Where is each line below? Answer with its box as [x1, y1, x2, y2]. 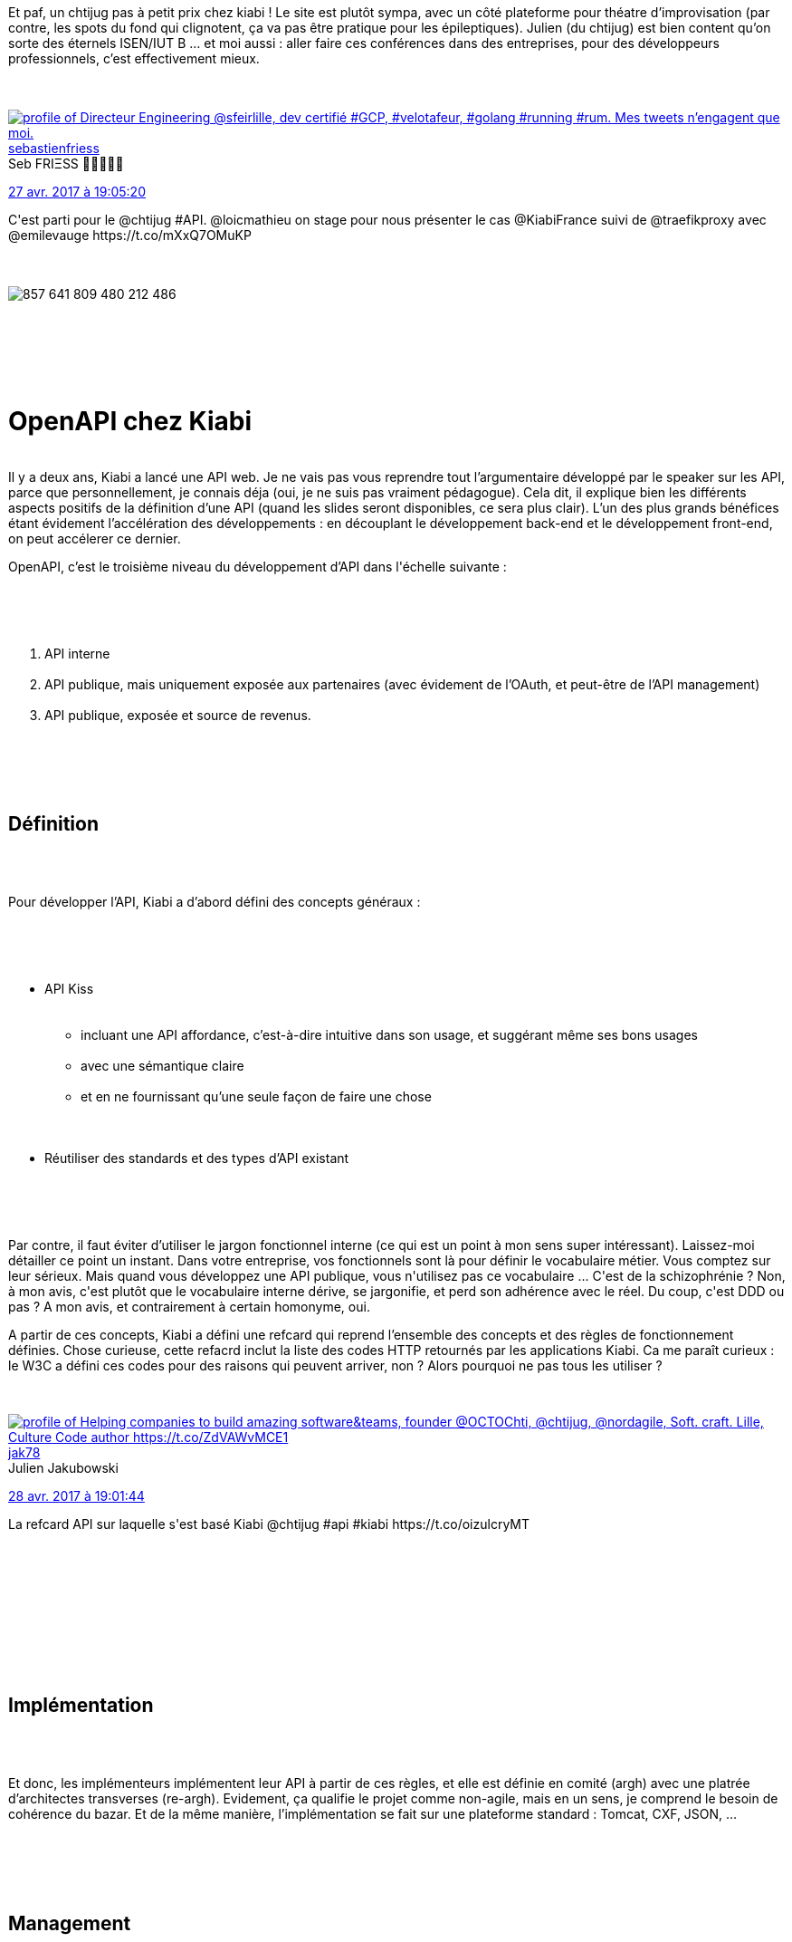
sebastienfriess [8, 140, 100, 156]
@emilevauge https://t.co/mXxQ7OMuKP [8, 227, 252, 243]
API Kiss [44, 981, 94, 997]
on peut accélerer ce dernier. [8, 530, 181, 546]
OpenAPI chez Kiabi [8, 405, 252, 437]
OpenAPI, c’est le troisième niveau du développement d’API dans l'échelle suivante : [8, 558, 507, 574]
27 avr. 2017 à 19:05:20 [8, 184, 146, 199]
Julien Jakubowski [8, 1460, 119, 1476]
